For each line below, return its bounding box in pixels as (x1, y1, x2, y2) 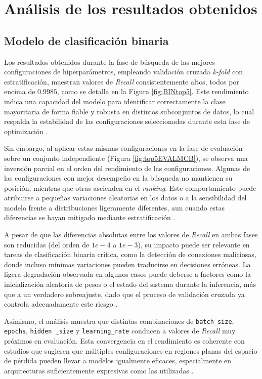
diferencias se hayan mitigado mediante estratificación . (4, 212, 176, 223)
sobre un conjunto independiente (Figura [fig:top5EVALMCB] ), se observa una (4, 152, 248, 163)
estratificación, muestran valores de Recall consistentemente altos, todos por (4, 76, 239, 87)
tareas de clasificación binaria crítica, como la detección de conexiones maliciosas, (4, 249, 256, 260)
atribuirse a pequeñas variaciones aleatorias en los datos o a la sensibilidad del (4, 192, 247, 203)
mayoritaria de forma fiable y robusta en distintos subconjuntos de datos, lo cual (4, 106, 254, 116)
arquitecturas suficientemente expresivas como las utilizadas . (4, 365, 194, 375)
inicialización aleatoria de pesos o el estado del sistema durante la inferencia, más (4, 279, 256, 289)
